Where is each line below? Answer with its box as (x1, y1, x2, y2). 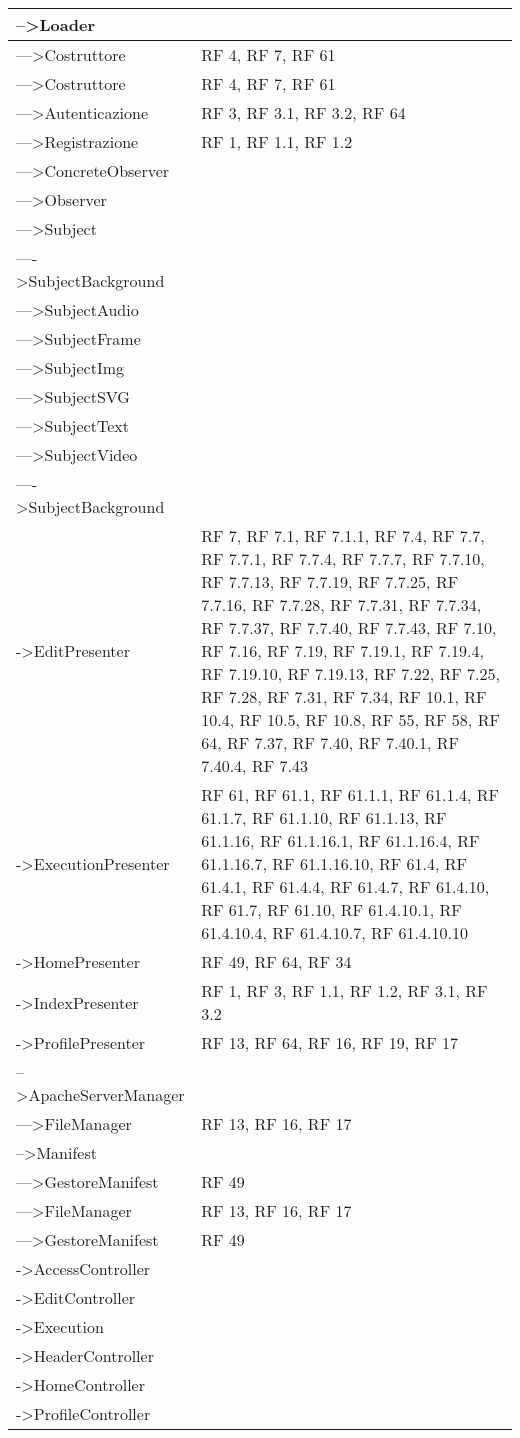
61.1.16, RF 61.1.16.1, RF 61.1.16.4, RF (201, 829, 480, 852)
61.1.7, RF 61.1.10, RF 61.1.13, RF (201, 806, 447, 829)
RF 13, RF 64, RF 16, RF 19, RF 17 (201, 1031, 459, 1054)
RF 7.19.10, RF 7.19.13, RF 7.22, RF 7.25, (201, 662, 500, 685)
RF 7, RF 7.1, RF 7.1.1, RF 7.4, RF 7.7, (201, 524, 485, 547)
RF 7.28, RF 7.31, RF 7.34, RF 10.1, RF (201, 685, 487, 708)
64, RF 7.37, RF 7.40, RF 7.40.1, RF (201, 731, 459, 754)
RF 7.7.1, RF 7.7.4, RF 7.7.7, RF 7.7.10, (201, 547, 485, 570)
